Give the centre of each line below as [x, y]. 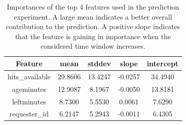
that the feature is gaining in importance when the [93, 36]
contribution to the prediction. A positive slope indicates [93, 26]
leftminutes [29, 101]
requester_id [29, 114]
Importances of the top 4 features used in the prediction [93, 7]
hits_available [29, 76]
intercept [162, 63]
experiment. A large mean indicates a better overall [93, 16]
